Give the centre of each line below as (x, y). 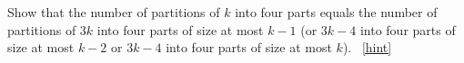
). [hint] (367, 47)
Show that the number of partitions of (114, 12)
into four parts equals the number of (336, 12)
